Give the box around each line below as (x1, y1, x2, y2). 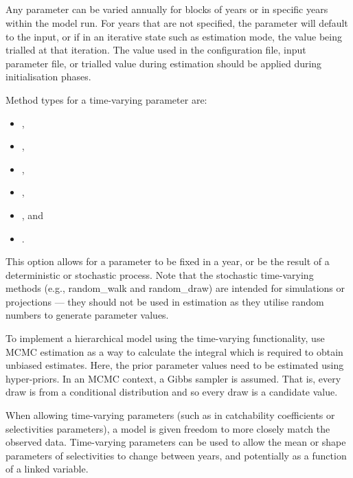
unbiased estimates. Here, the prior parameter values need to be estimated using (5, 358, 344, 372)
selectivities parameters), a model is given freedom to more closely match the (5, 421, 330, 435)
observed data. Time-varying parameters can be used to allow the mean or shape (5, 435, 346, 449)
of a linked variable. (5, 462, 89, 476)
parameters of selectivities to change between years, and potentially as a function (5, 448, 347, 462)
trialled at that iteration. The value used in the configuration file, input (5, 43, 306, 57)
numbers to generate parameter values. (5, 308, 169, 322)
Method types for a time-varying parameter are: (5, 92, 207, 106)
